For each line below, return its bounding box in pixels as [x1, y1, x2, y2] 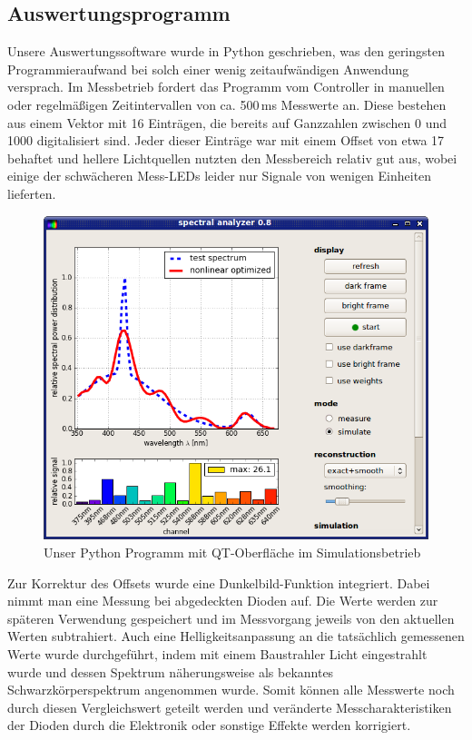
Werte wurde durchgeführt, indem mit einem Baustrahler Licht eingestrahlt [7, 644, 428, 663]
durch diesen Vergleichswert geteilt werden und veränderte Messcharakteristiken [7, 697, 452, 716]
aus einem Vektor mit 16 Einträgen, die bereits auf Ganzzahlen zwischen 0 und [7, 113, 447, 132]
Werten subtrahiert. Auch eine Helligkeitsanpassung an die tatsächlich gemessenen [7, 627, 465, 646]
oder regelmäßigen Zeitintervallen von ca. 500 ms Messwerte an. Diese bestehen [7, 94, 447, 113]
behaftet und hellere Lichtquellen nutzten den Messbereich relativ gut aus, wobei [7, 148, 457, 167]
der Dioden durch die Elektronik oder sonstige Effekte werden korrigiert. [7, 715, 411, 735]
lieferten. [7, 183, 56, 202]
